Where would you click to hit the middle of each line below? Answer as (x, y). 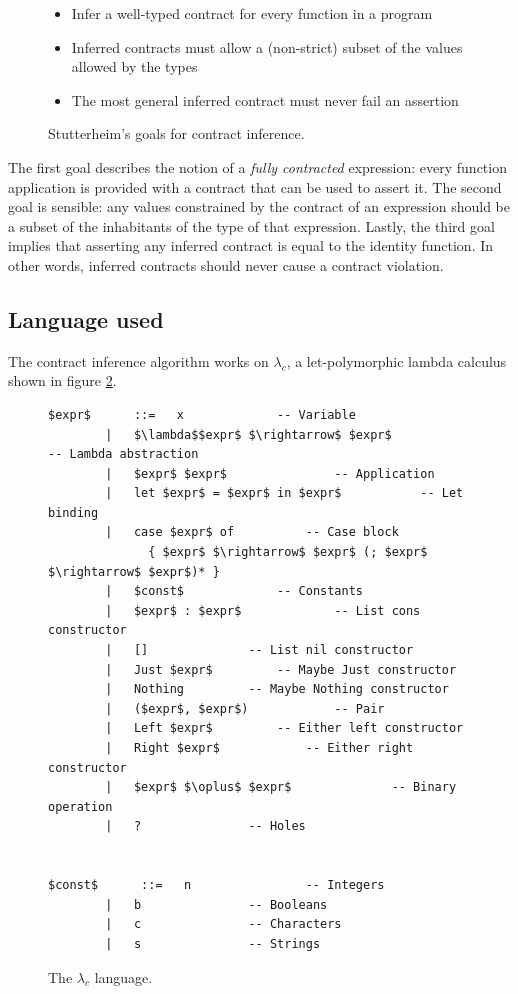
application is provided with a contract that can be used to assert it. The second (255, 186)
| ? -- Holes (205, 826)
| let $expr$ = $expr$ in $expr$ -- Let (284, 493)
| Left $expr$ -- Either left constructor (284, 728)
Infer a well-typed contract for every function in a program (252, 13)
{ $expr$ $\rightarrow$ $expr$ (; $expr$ (288, 552)
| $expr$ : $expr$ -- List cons (263, 610)
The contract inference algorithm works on (138, 360)
